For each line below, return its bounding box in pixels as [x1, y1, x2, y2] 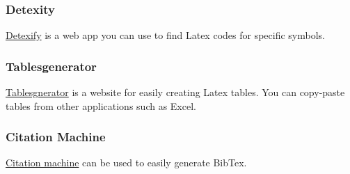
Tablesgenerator [6, 57, 97, 74]
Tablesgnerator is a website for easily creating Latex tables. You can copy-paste [6, 85, 345, 100]
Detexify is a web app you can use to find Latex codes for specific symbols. [6, 28, 325, 42]
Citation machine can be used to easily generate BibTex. [6, 155, 247, 170]
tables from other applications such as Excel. [6, 98, 196, 113]
